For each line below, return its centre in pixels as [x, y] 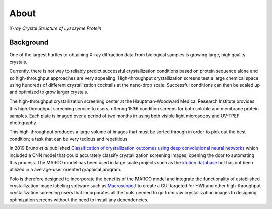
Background [29, 43]
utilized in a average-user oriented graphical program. [65, 170]
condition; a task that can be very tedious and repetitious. [69, 139]
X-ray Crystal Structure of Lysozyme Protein [55, 28]
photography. [23, 122]
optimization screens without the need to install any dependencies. [79, 200]
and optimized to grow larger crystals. [49, 92]
